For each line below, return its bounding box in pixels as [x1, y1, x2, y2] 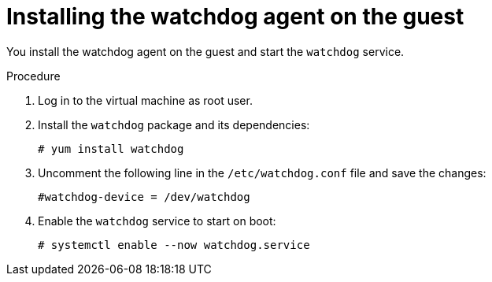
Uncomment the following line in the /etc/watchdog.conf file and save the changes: [38, 165, 486, 180]
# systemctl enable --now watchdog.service [38, 238, 310, 251]
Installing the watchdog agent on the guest [6, 3, 464, 30]
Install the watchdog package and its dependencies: [38, 117, 310, 132]
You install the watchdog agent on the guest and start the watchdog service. [6, 44, 405, 58]
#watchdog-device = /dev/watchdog [38, 190, 250, 203]
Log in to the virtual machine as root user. [38, 93, 253, 107]
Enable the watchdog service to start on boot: [38, 213, 276, 228]
